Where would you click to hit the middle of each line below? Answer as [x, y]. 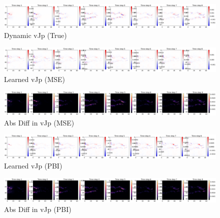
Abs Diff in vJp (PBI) [38, 209]
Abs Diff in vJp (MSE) [39, 122]
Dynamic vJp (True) [35, 35]
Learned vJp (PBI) [33, 166]
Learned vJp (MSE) [34, 79]
